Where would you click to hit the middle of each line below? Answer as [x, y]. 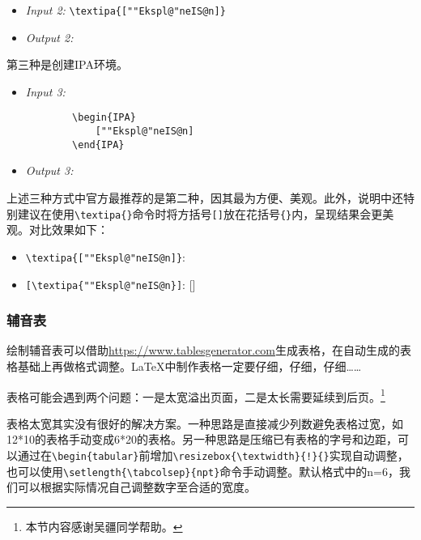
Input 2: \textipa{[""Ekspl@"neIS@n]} [125, 10]
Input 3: [45, 91]
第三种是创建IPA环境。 [67, 64]
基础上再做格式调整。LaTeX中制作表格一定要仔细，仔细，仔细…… [189, 366]
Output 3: [49, 170]
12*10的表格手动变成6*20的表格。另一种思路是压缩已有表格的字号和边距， [202, 439]
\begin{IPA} [104, 118]
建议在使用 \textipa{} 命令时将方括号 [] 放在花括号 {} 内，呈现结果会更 [200, 213]
